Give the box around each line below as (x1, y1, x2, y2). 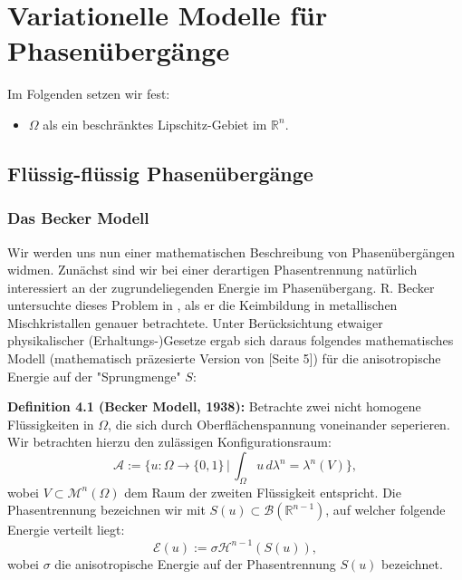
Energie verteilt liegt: (7, 520, 125, 539)
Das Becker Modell (7, 207, 149, 229)
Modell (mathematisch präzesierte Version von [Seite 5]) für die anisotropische (7, 349, 441, 368)
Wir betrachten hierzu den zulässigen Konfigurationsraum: (7, 432, 332, 451)
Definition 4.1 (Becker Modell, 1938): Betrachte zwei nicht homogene (7, 397, 421, 416)
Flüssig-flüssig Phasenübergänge (7, 159, 313, 187)
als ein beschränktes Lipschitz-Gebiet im (43, 114, 267, 133)
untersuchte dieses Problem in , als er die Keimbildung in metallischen (7, 295, 398, 314)
